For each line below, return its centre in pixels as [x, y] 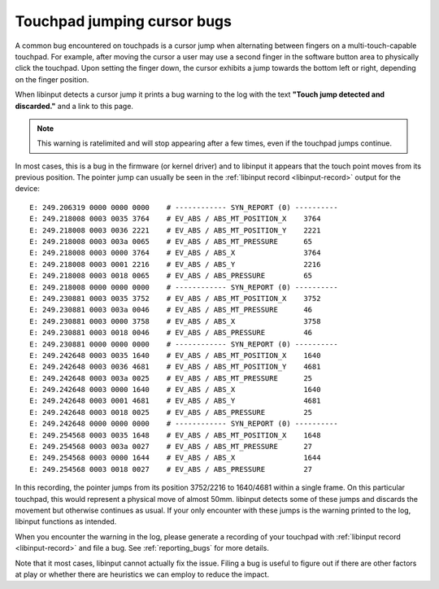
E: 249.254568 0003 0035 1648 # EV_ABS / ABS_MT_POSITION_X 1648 [175, 435]
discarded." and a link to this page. [74, 106]
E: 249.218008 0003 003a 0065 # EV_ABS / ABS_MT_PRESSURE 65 [171, 242]
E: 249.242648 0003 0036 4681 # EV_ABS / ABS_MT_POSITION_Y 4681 [175, 367]
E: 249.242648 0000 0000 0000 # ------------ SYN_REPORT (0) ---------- [184, 424]
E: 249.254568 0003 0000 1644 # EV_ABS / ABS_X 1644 [175, 458]
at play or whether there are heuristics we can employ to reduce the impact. [142, 574]
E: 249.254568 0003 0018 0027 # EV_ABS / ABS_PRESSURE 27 [171, 469]
